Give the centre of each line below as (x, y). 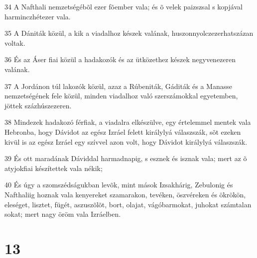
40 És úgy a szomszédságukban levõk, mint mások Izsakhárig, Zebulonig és (119, 185)
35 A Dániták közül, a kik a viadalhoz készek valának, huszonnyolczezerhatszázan (129, 33)
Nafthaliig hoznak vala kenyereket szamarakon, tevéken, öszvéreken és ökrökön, (125, 194)
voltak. (15, 43)
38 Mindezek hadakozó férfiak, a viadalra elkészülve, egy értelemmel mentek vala (128, 122)
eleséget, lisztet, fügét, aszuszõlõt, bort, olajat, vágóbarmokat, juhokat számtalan (128, 204)
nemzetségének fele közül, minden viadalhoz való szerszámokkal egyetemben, (121, 96)
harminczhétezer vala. (38, 16)
